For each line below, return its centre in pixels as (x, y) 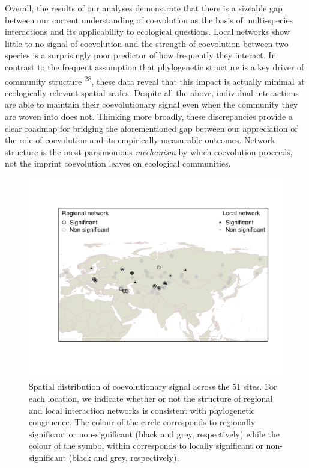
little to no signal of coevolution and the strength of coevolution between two (147, 43)
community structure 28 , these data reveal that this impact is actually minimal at (155, 80)
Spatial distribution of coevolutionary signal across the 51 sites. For (153, 386)
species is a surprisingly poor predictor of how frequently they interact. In (141, 55)
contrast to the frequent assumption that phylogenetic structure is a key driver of (154, 66)
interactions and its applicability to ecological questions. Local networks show (147, 32)
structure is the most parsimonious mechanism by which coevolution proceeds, (149, 151)
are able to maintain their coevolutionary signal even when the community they (151, 104)
